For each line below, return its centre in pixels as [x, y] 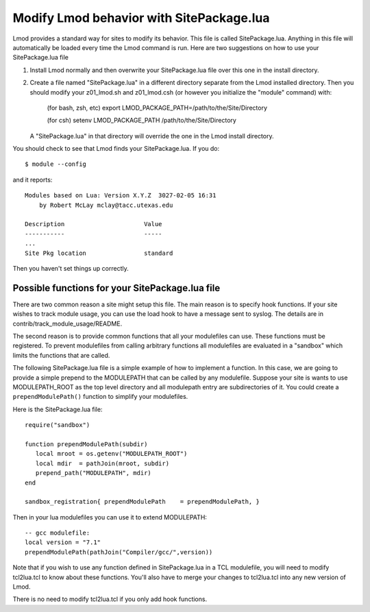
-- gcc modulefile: [58, 533]
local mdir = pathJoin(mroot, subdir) [102, 463]
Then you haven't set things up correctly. [71, 268]
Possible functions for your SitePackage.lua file [116, 288]
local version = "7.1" [63, 542]
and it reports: [33, 180]
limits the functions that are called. [61, 355]
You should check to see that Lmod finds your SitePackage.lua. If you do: [116, 149]
